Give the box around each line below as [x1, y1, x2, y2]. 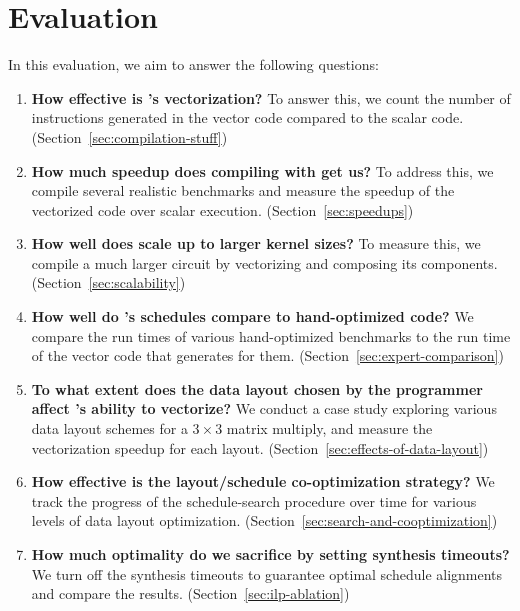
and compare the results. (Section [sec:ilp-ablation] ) [31, 583, 350, 604]
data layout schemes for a [31, 418, 188, 439]
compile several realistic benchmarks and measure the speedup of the [31, 180, 455, 201]
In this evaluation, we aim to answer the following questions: [8, 54, 379, 75]
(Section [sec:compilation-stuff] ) [31, 126, 228, 147]
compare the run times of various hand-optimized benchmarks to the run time [31, 325, 511, 346]
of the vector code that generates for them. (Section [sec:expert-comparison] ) [31, 345, 504, 366]
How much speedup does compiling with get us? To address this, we [31, 160, 494, 181]
